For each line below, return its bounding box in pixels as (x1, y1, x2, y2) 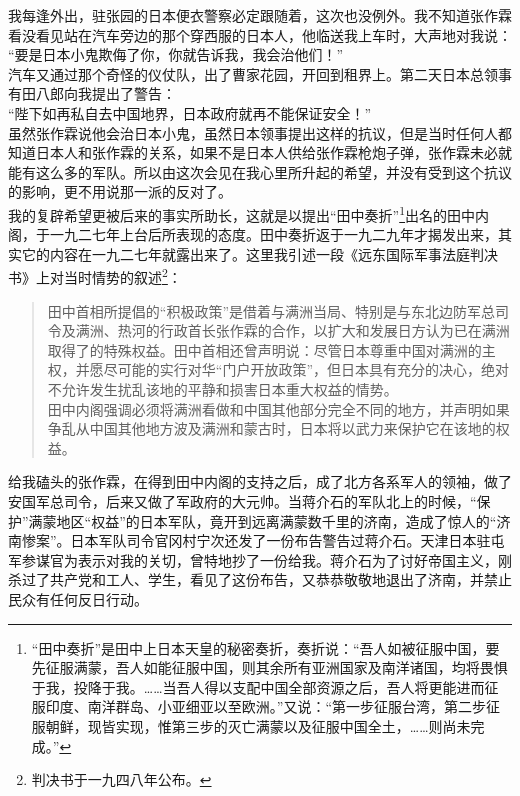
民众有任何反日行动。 (8, 588, 148, 609)
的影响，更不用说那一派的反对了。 (8, 181, 232, 202)
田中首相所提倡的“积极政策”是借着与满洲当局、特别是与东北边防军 (47, 300, 482, 321)
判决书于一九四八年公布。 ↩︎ (31, 769, 212, 790)
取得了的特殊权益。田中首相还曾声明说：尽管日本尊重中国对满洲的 (47, 339, 482, 360)
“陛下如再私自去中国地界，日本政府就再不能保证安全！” (8, 102, 372, 123)
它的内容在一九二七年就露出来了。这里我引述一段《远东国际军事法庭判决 (21, 243, 498, 264)
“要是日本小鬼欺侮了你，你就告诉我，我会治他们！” (8, 44, 344, 65)
